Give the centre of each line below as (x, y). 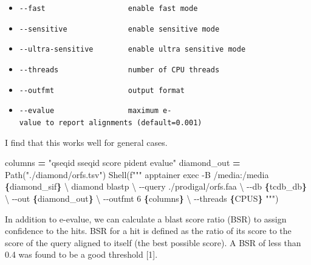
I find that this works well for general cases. (86, 142)
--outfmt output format (102, 90)
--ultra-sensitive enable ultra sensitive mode (132, 50)
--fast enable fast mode (108, 9)
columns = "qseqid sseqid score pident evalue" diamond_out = (123, 163)
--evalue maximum (89, 111)
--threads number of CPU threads (119, 70)
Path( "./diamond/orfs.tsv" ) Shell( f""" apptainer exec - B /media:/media (137, 174)
